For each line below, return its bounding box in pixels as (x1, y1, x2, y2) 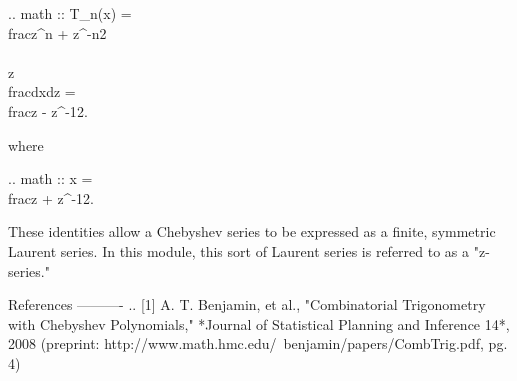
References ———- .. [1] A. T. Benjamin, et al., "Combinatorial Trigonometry (8, 294, 486, 315)
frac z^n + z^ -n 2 (8, 22, 107, 43)
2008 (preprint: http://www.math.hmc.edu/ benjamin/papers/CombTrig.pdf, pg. (8, 333, 508, 354)
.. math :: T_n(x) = (8, 3, 132, 23)
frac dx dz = (8, 81, 76, 102)
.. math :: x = (8, 168, 93, 189)
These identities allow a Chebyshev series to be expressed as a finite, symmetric (8, 221, 496, 242)
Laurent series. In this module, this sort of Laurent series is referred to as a (8, 240, 470, 261)
